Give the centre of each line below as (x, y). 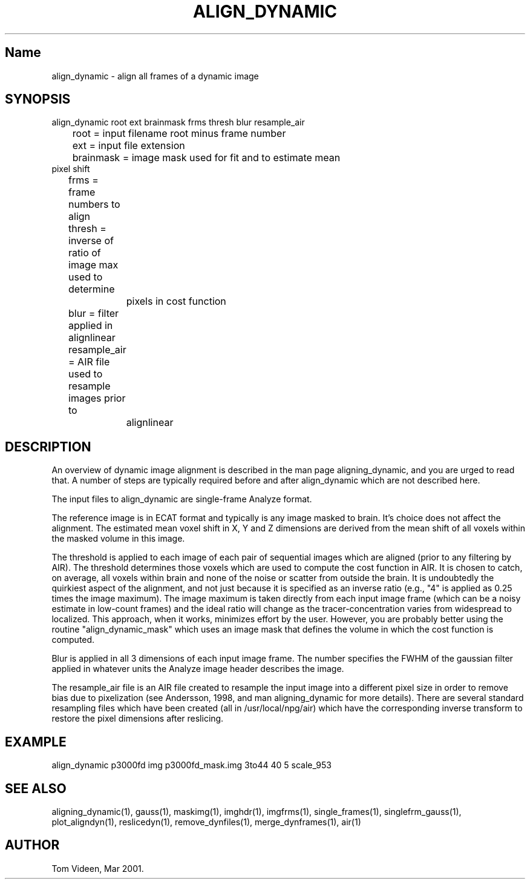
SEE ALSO (36, 788)
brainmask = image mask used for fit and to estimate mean (206, 158)
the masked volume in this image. (118, 539)
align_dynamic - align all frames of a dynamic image (155, 76)
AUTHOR (32, 845)
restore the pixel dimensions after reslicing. (138, 719)
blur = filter (94, 314)
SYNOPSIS (38, 99)
